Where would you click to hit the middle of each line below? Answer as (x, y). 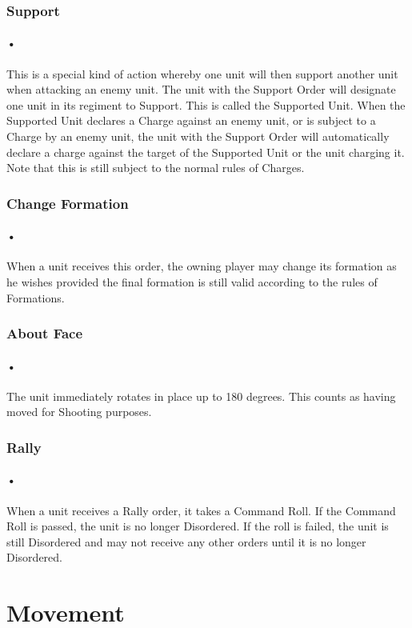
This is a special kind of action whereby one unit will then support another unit (202, 73)
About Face (45, 333)
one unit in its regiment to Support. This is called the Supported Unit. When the (206, 104)
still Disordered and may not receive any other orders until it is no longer (186, 541)
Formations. (36, 297)
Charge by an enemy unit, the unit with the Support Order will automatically (198, 136)
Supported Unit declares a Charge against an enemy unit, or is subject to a (191, 120)
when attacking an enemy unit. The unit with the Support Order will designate (201, 89)
